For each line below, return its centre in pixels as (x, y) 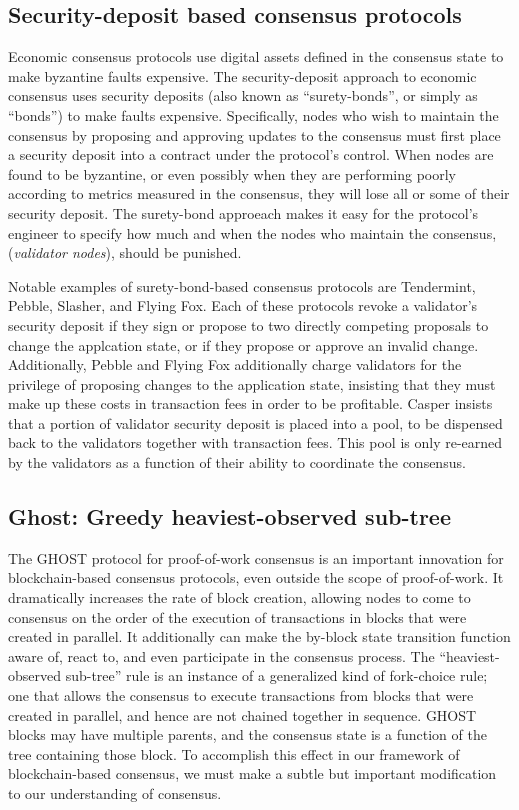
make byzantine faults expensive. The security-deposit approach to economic (242, 75)
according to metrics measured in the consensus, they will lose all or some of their (259, 193)
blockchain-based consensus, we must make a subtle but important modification (252, 773)
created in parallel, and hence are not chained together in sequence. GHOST (242, 714)
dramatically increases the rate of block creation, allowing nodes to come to (239, 597)
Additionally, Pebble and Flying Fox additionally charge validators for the (235, 364)
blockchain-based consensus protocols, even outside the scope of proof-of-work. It (256, 577)
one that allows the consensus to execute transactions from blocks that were (241, 695)
